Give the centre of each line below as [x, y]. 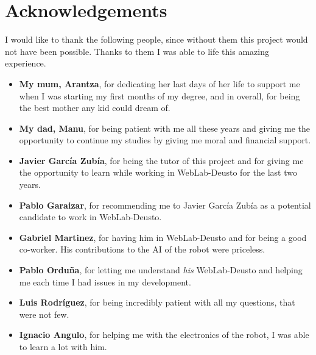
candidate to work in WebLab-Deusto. [90, 217]
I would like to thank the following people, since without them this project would [156, 39]
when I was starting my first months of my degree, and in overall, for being [160, 95]
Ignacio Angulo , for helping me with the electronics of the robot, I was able [164, 335]
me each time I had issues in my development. [105, 281]
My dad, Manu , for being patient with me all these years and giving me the [165, 128]
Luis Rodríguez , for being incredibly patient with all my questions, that [157, 302]
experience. [26, 63]
